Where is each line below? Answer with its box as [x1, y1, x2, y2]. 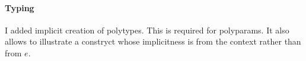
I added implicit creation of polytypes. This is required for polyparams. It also [5, 23, 289, 36]
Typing [5, 1, 34, 13]
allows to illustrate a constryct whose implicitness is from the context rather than [5, 35, 301, 48]
